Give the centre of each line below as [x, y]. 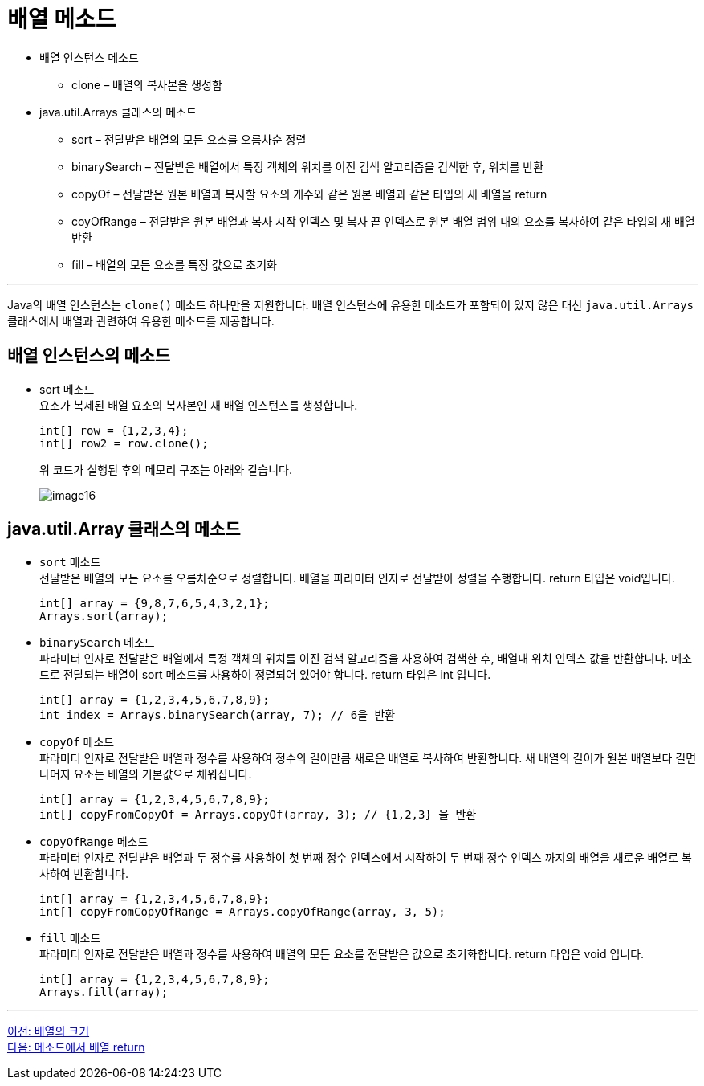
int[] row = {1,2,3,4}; [114, 430]
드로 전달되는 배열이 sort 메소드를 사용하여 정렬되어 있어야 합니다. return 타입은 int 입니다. [265, 675]
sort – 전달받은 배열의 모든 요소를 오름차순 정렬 [189, 139]
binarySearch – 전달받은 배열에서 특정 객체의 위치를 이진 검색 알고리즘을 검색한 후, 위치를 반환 [308, 166]
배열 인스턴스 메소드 [89, 57]
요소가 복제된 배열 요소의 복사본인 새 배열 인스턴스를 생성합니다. [199, 405]
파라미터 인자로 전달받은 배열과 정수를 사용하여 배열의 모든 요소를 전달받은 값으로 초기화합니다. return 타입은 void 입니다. [342, 954]
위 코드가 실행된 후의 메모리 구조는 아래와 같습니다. [166, 469]
